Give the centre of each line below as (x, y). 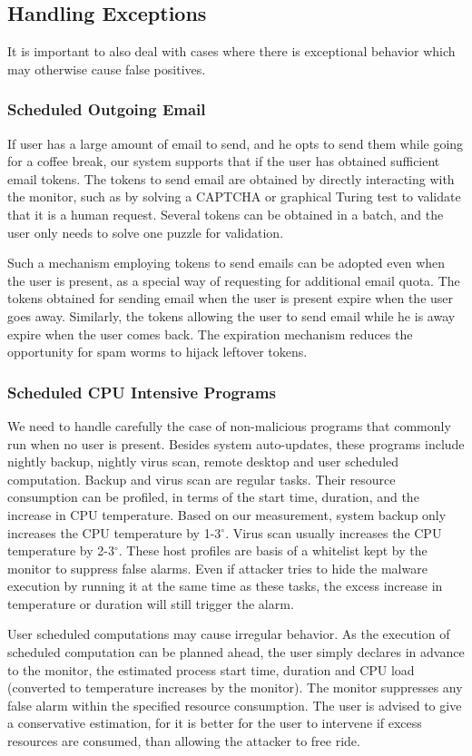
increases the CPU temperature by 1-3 (114, 532)
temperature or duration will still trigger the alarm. (151, 603)
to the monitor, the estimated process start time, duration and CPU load (211, 669)
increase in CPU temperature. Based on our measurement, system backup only (227, 514)
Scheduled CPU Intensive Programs (142, 392)
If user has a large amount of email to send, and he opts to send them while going (236, 143)
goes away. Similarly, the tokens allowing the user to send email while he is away (231, 315)
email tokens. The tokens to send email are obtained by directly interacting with (231, 178)
